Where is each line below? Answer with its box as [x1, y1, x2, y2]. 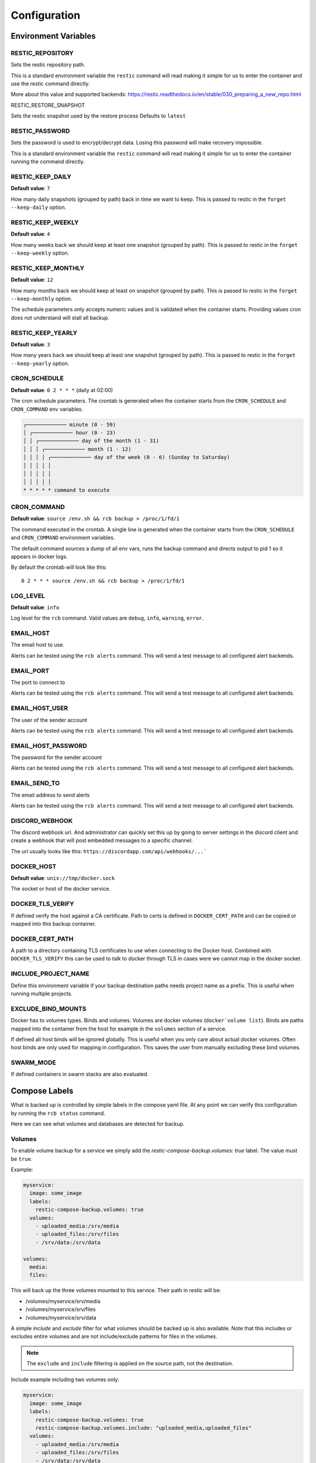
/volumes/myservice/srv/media [25, 1297, 101, 1304]
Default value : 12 [11, 276, 54, 283]
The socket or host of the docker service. [11, 885, 111, 892]
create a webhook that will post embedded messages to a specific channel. [11, 837, 193, 844]
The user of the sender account [11, 716, 88, 723]
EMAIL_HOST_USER [11, 704, 68, 712]
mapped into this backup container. [11, 920, 97, 927]
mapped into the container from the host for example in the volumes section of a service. [11, 1025, 227, 1032]
